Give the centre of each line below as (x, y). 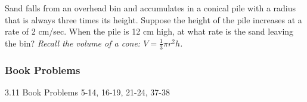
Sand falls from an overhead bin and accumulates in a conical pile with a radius (151, 8)
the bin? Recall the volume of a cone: (73, 43)
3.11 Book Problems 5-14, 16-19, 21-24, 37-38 (87, 92)
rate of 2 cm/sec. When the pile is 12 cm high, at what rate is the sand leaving (149, 31)
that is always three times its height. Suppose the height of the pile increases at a (153, 19)
